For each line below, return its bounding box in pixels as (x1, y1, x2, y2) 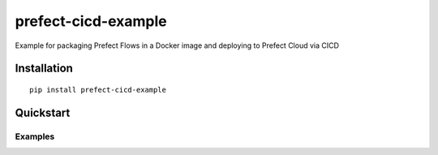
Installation (15, 62, 73, 75)
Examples (15, 131, 55, 142)
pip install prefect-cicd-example (29, 85, 166, 94)
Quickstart (15, 105, 71, 119)
